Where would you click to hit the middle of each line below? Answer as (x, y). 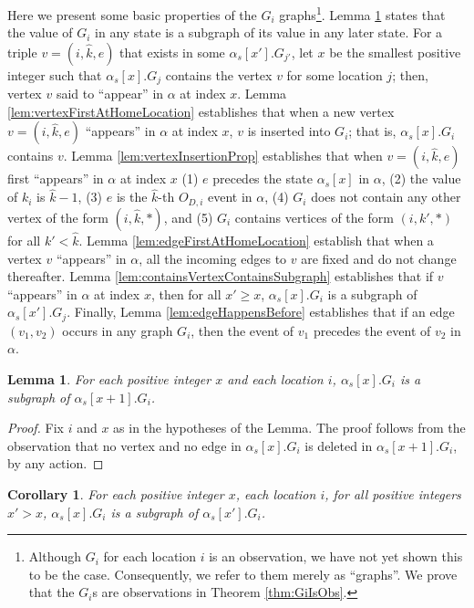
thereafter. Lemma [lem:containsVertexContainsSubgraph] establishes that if (221, 276)
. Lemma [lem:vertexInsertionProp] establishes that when (223, 156)
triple (22, 52)
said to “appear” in (110, 94)
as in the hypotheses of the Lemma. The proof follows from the (289, 428)
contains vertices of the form (314, 217)
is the (132, 197)
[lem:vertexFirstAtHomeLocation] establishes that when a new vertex (201, 111)
